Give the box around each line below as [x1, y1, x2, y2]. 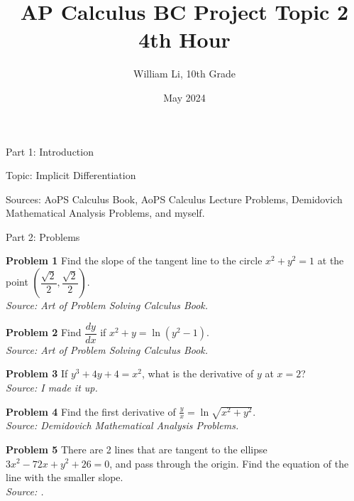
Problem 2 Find [6, 325, 82, 340]
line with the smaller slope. [6, 470, 123, 485]
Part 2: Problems [6, 229, 80, 244]
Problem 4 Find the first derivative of [6, 404, 176, 419]
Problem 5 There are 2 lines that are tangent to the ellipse [6, 441, 267, 456]
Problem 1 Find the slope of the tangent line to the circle [6, 253, 262, 268]
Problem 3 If [6, 366, 68, 381]
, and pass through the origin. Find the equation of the [109, 456, 349, 470]
